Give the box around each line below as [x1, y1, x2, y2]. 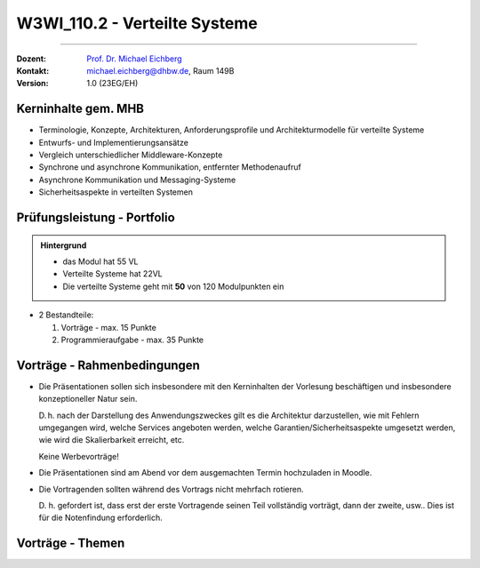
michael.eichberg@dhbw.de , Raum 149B [86, 65, 235, 76]
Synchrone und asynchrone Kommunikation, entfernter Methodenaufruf [38, 162, 301, 172]
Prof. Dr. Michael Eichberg [86, 53, 182, 64]
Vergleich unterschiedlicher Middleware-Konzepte [38, 149, 223, 160]
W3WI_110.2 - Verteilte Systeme [16, 13, 258, 33]
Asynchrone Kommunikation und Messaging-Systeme [38, 174, 236, 185]
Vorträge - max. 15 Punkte [60, 322, 157, 332]
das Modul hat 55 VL [62, 256, 139, 267]
